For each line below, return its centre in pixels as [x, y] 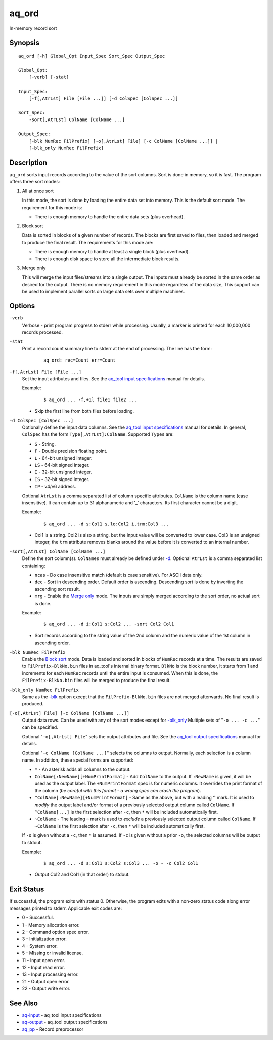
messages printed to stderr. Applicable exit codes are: [66, 908]
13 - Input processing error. [50, 974]
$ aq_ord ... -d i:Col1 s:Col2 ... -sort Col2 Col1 [109, 624]
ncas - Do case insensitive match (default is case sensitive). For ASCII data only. [119, 575]
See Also [24, 1003]
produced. [33, 704]
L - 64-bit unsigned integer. [63, 458]
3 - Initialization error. [44, 939]
